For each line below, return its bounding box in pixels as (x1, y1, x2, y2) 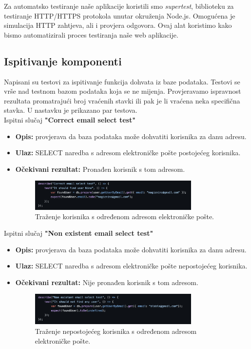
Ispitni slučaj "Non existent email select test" (4, 227, 154, 238)
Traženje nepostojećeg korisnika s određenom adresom (35, 326, 197, 336)
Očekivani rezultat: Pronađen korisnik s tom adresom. (15, 164, 185, 174)
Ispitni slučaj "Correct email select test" (4, 114, 135, 124)
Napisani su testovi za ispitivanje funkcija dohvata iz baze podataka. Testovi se (4, 76, 240, 86)
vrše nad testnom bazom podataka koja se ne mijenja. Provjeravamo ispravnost (4, 86, 241, 96)
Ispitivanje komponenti (4, 53, 122, 68)
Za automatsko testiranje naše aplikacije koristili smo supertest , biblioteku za (4, 1, 234, 11)
